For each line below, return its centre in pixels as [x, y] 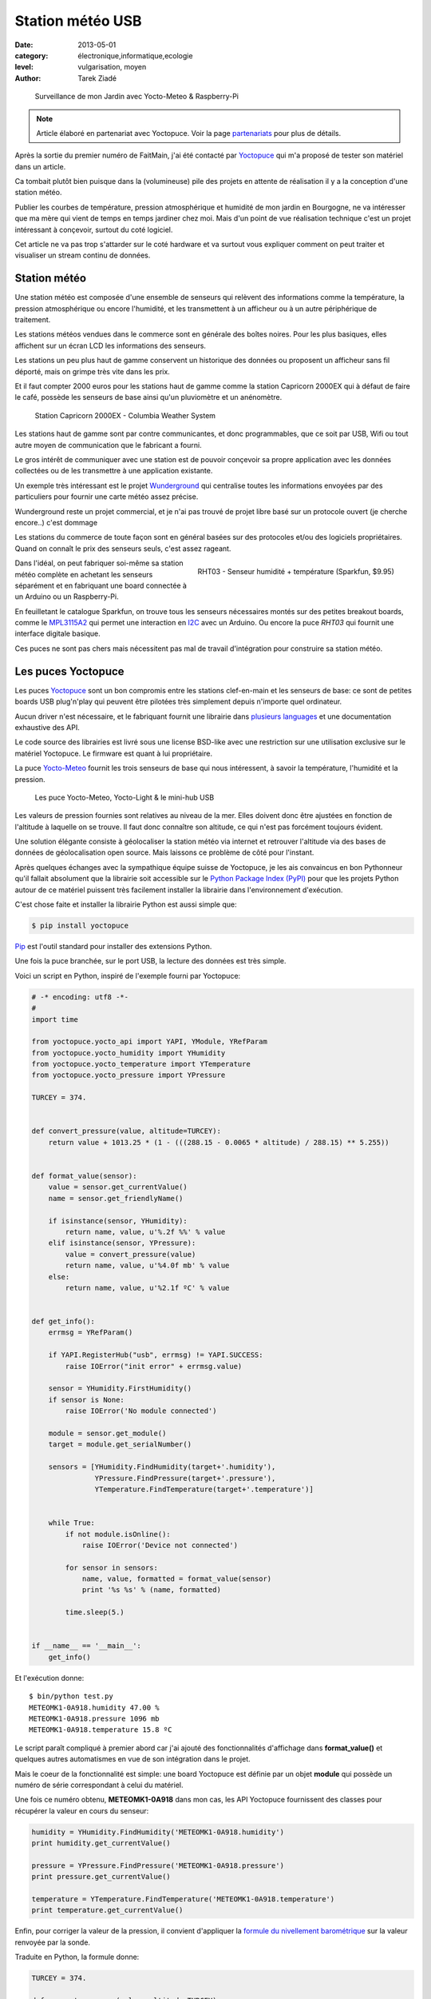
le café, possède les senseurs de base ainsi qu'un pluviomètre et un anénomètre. [148, 397]
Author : [28, 78]
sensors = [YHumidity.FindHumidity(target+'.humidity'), [162, 1467]
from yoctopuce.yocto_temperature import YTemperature [141, 1064]
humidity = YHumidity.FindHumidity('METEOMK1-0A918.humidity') [158, 1832]
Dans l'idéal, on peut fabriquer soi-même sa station [99, 563]
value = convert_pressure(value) [130, 1254]
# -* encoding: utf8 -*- [80, 997]
